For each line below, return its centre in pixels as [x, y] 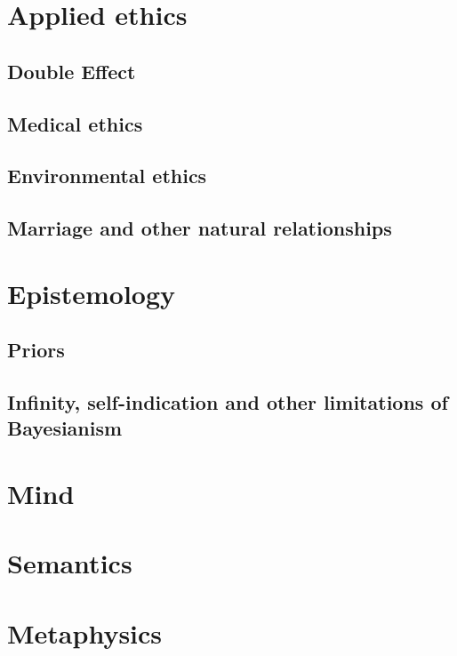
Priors [36, 350]
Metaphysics [85, 632]
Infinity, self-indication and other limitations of [228, 402]
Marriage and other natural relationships [200, 228]
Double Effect [72, 71]
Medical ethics [75, 123]
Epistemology [92, 293]
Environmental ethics [107, 176]
